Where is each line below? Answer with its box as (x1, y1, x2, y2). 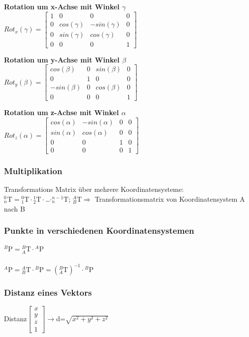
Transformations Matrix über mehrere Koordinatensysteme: (4, 184, 184, 194)
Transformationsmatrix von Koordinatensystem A (94, 193, 245, 204)
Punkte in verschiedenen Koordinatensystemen (4, 224, 194, 237)
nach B (4, 203, 25, 214)
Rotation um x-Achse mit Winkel (4, 1, 120, 11)
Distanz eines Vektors (4, 286, 92, 298)
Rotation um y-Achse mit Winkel (4, 54, 120, 64)
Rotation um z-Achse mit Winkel (4, 107, 119, 118)
